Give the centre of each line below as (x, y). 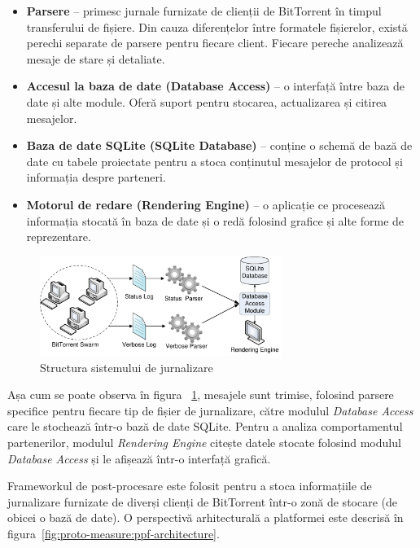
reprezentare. (59, 237)
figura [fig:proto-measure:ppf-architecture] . (114, 533)
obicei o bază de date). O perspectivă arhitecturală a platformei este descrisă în (206, 517)
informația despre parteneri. (96, 177)
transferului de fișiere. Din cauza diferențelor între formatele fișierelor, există (217, 26)
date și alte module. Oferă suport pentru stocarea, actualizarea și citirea (207, 101)
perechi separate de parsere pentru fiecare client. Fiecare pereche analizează (215, 43)
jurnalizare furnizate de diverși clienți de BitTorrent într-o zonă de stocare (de (202, 501)
